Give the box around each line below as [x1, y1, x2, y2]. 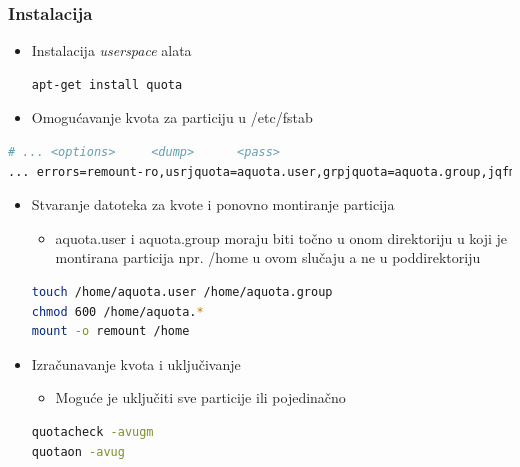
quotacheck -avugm [31, 424, 154, 439]
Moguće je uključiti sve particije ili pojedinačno [55, 387, 346, 408]
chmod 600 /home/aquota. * [31, 304, 204, 319]
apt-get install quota [31, 77, 183, 92]
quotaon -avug [31, 444, 125, 459]
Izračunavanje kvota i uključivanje [31, 353, 241, 374]
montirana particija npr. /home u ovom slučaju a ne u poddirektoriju [55, 247, 481, 268]
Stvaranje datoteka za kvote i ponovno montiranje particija [31, 194, 395, 215]
